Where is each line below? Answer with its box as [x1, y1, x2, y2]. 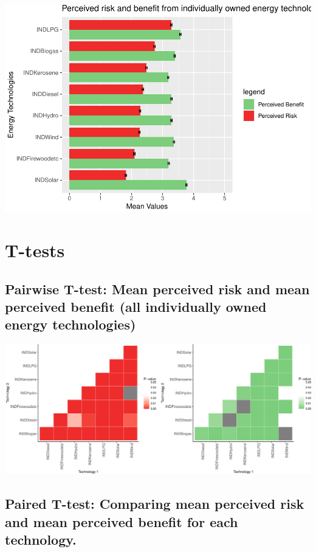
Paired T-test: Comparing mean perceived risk [5, 494, 304, 513]
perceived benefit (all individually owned [5, 297, 267, 316]
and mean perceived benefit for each [5, 512, 238, 531]
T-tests [5, 238, 65, 263]
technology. [5, 530, 77, 549]
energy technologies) [5, 315, 136, 334]
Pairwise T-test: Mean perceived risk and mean [5, 279, 310, 298]
